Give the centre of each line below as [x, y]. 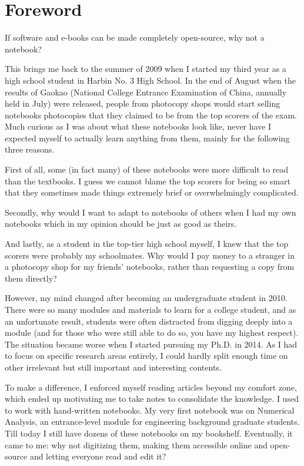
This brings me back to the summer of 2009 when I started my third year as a [146, 69]
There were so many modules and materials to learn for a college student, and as [151, 309]
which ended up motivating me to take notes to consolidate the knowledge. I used [152, 399]
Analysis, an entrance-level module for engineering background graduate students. [152, 422]
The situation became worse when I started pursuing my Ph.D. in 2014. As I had [151, 344]
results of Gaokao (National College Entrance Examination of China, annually [146, 92]
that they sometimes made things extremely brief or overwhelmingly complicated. [152, 192]
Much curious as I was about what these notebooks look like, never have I [138, 126]
